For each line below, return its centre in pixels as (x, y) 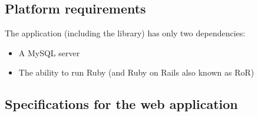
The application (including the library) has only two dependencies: (125, 33)
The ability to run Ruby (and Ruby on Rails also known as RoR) (136, 72)
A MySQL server (49, 52)
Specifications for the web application (121, 104)
